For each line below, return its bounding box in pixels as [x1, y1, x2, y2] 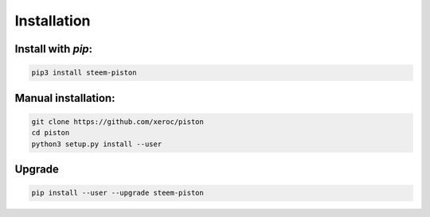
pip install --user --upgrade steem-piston [31, 188, 205, 198]
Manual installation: [14, 91, 115, 105]
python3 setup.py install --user [31, 139, 162, 149]
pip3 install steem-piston [31, 68, 137, 77]
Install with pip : [14, 42, 93, 56]
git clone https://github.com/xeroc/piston [31, 117, 205, 126]
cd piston [31, 128, 70, 138]
